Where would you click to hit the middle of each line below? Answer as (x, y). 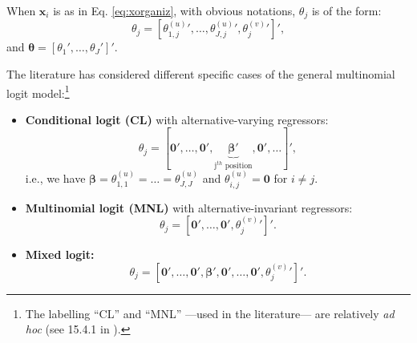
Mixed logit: (60, 254)
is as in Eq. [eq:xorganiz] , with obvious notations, (174, 10)
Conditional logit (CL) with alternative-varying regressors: (177, 119)
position (239, 165)
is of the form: (346, 10)
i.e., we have (55, 178)
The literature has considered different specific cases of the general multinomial (201, 74)
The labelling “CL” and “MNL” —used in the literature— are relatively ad (210, 313)
